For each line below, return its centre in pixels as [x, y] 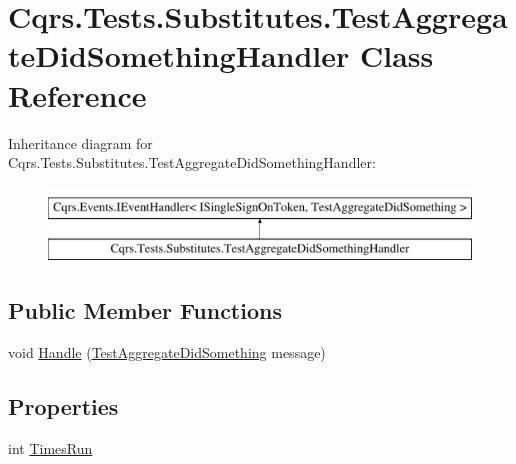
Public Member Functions [145, 310]
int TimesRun [50, 447]
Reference [77, 94]
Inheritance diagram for [80, 142]
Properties [63, 406]
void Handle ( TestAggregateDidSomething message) [167, 352]
